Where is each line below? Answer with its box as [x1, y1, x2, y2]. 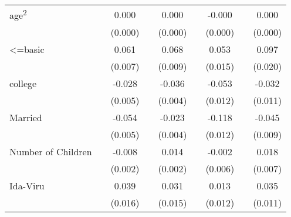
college [9, 76, 37, 91]
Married [9, 111, 42, 125]
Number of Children [9, 145, 92, 159]
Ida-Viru [9, 179, 45, 193]
